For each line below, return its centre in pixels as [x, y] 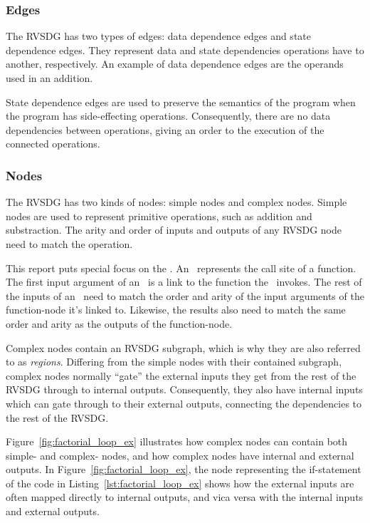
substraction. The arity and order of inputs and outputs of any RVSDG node [174, 230]
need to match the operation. [69, 243]
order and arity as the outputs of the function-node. [119, 323]
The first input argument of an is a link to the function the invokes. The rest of [184, 282]
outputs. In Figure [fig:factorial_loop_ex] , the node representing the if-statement [184, 469]
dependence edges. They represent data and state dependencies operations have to [185, 50]
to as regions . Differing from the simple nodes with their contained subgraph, [174, 362]
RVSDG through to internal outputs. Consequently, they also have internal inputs [184, 389]
